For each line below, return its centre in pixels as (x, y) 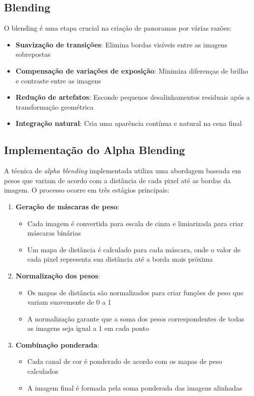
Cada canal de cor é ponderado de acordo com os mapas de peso (125, 361)
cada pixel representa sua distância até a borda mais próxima (120, 259)
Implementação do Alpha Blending (95, 150)
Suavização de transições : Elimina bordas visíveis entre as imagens (122, 44)
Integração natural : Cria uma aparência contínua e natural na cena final (129, 123)
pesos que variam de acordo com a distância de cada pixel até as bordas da (117, 180)
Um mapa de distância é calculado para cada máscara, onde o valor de (134, 249)
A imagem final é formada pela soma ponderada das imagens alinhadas (135, 387)
